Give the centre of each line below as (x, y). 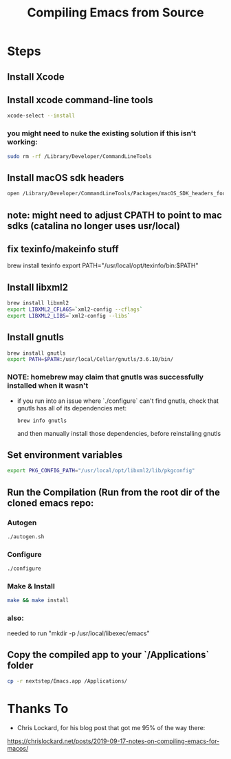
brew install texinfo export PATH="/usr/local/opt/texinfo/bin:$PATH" (103, 265)
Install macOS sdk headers (66, 178)
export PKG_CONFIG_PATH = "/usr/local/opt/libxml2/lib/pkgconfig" (101, 471)
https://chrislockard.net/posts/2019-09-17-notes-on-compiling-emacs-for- (113, 741)
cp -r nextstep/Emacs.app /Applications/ (67, 681)
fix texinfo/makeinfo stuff (63, 249)
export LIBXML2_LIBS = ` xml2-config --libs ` (69, 316)
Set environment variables (65, 455)
